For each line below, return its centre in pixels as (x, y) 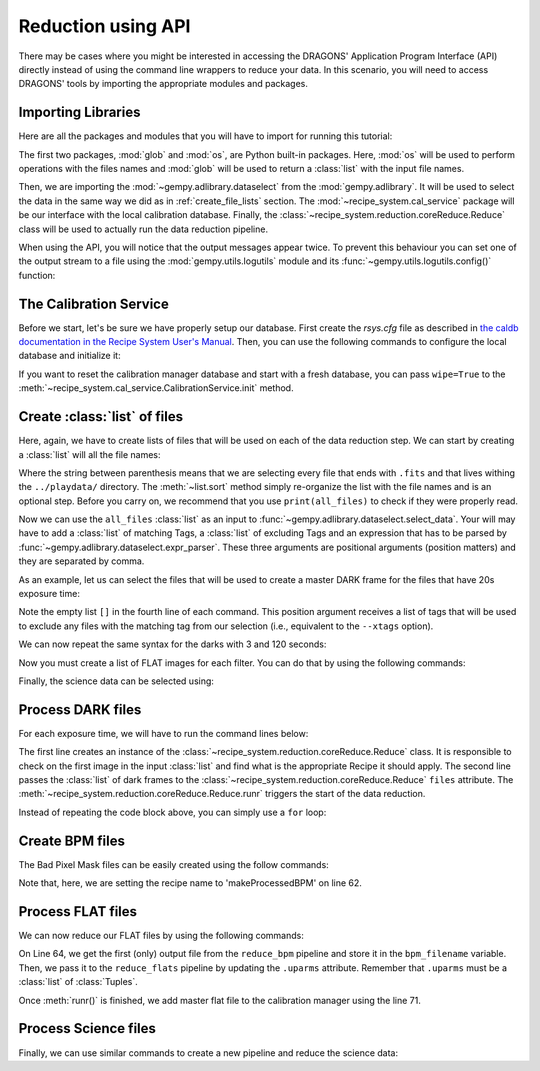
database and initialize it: (69, 356)
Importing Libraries (79, 112)
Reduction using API (104, 26)
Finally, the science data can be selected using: (116, 681)
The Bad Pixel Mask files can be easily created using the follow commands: (173, 864)
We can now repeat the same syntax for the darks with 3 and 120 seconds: (172, 644)
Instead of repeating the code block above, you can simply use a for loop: (172, 812)
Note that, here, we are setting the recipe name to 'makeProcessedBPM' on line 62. (190, 883)
